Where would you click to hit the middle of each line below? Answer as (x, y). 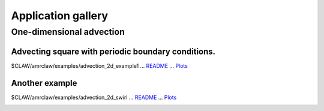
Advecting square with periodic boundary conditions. (113, 51)
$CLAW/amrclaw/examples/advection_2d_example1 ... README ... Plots (100, 65)
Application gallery (59, 16)
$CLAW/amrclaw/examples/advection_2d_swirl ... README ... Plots (94, 97)
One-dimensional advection (68, 32)
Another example (44, 83)
